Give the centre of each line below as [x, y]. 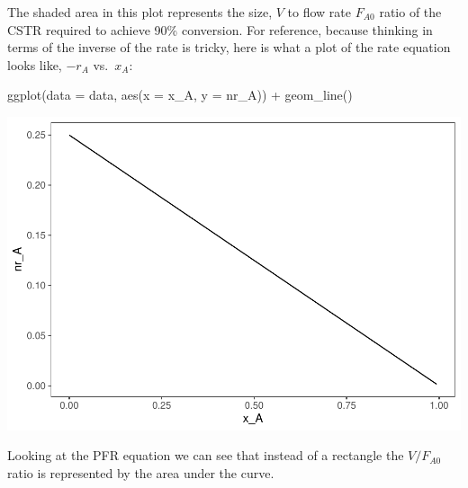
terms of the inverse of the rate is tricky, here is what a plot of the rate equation [229, 47]
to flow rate [319, 12]
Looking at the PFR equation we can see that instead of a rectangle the [206, 455]
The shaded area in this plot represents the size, [140, 12]
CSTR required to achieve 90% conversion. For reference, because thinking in [220, 29]
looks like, [35, 64]
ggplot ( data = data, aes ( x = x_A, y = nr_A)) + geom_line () [180, 95]
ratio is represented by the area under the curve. [141, 473]
